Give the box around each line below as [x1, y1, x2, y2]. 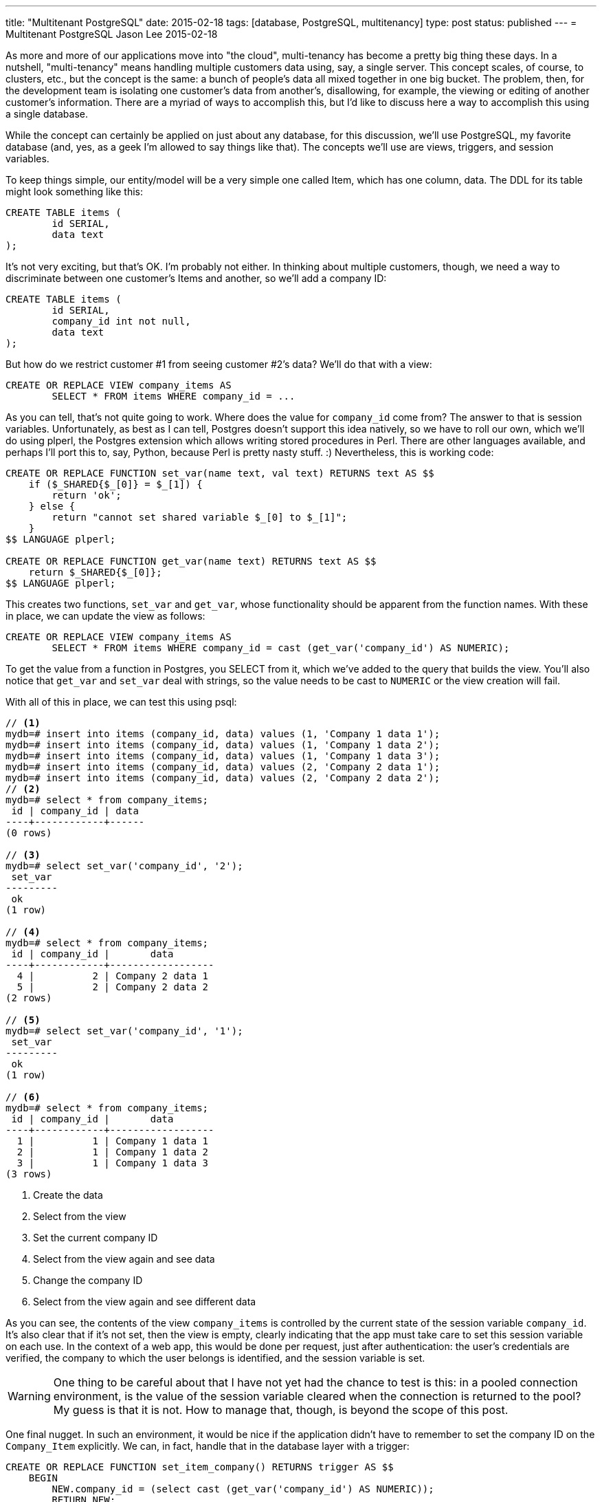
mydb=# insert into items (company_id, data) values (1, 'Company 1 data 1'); [5, 728, 441, 739]
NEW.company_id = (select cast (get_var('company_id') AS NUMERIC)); [52, 1483, 434, 1494]
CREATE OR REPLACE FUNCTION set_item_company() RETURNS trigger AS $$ [5, 1461, 394, 1472]
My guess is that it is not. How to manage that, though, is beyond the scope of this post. [53, 1403, 509, 1417]
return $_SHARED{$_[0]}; [28, 567, 162, 578]
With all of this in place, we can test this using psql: [5, 696, 237, 708]
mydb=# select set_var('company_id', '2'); [5, 860, 243, 871]
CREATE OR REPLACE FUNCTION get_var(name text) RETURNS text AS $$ [5, 556, 377, 567]
